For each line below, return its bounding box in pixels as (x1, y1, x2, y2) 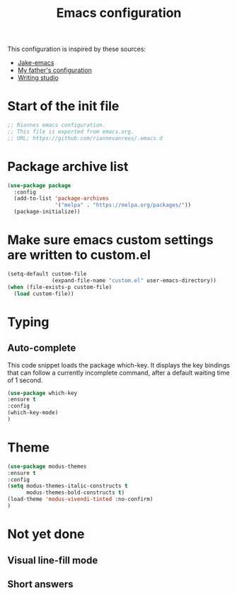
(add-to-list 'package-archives (13, 195, 110, 202)
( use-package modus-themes (7, 463, 87, 470)
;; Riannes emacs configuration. (7, 122, 106, 129)
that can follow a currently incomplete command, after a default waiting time (7, 368, 230, 377)
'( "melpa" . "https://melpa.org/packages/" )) (54, 201, 192, 209)
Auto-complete (7, 342, 76, 354)
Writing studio (17, 73, 59, 82)
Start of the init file (7, 98, 120, 114)
